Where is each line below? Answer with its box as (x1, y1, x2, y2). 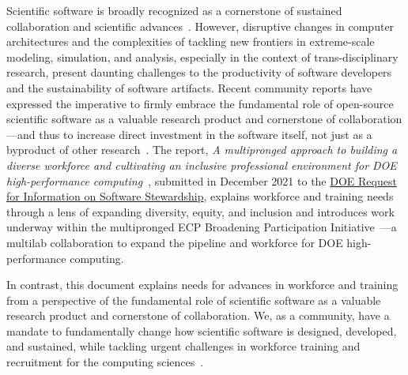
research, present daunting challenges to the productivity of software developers (6, 64, 392, 81)
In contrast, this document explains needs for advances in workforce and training (6, 276, 399, 293)
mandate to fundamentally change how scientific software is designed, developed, (6, 322, 397, 339)
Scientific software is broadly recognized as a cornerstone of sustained (6, 2, 342, 18)
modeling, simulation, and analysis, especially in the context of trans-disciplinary (6, 48, 399, 65)
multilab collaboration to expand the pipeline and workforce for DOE (6, 234, 343, 250)
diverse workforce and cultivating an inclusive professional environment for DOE (6, 156, 397, 173)
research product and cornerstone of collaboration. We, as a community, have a (6, 307, 390, 324)
